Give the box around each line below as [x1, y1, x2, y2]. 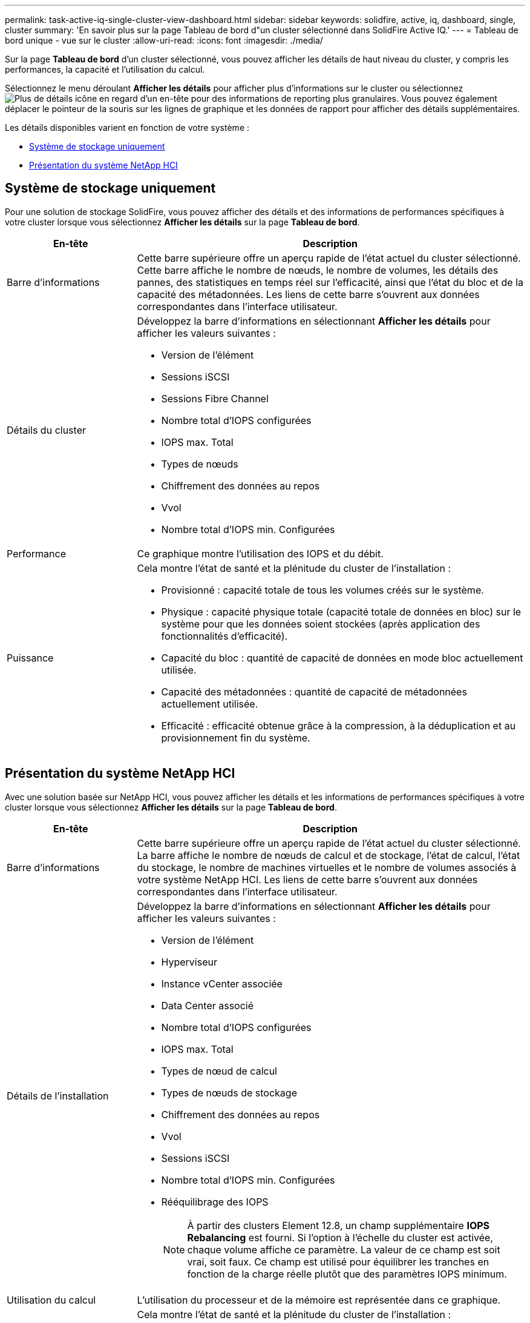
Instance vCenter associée [161, 977, 283, 990]
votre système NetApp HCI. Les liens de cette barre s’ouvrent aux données [137, 873, 478, 886]
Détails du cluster [7, 423, 86, 436]
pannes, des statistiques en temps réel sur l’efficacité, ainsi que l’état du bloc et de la [137, 276, 524, 288]
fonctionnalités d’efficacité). [161, 629, 288, 642]
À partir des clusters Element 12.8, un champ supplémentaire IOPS [187, 1219, 490, 1232]
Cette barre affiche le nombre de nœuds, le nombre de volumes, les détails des [137, 264, 499, 276]
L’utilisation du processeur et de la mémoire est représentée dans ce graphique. [137, 1293, 501, 1306]
